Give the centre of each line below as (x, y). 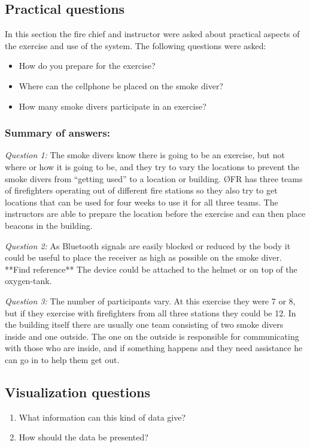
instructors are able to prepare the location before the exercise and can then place (155, 214)
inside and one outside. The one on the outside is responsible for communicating (152, 336)
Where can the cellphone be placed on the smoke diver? (121, 85)
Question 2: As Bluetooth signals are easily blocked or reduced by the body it (148, 245)
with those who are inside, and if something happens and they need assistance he (154, 348)
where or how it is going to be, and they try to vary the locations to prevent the (152, 166)
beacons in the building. (49, 225)
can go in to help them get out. (62, 359)
